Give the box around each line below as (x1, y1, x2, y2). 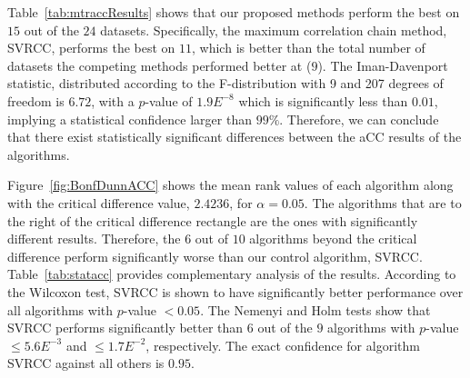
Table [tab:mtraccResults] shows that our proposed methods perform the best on (7, 3, 460, 21)
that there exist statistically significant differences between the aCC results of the (7, 127, 462, 146)
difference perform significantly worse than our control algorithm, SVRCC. (7, 246, 423, 265)
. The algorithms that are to (304, 193, 462, 212)
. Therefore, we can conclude (279, 109, 439, 128)
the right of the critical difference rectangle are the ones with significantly (7, 211, 418, 230)
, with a (91, 91, 135, 110)
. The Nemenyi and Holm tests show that (200, 300, 431, 319)
